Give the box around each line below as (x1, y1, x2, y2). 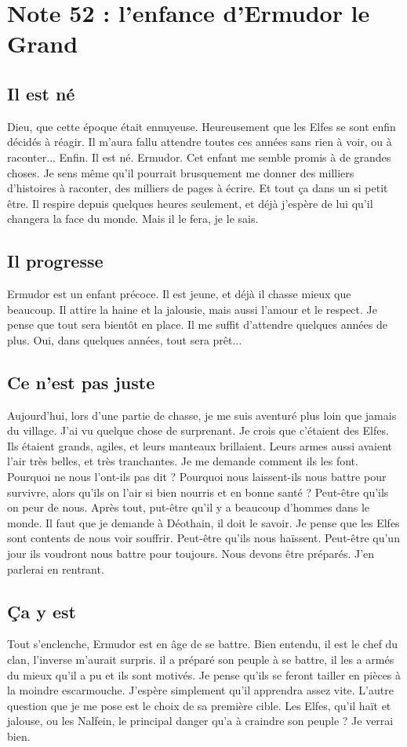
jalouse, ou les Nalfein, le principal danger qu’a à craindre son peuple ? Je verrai (7, 712, 394, 729)
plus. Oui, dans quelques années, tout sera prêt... (7, 331, 242, 348)
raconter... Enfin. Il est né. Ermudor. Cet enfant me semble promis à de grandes (7, 148, 391, 165)
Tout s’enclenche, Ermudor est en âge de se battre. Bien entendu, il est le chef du (7, 636, 398, 652)
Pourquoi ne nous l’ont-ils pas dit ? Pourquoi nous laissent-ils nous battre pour (7, 468, 387, 485)
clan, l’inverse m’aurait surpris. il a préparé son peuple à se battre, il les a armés (7, 651, 394, 668)
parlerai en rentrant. (7, 560, 104, 577)
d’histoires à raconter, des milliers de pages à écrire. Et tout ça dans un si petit (7, 180, 388, 196)
